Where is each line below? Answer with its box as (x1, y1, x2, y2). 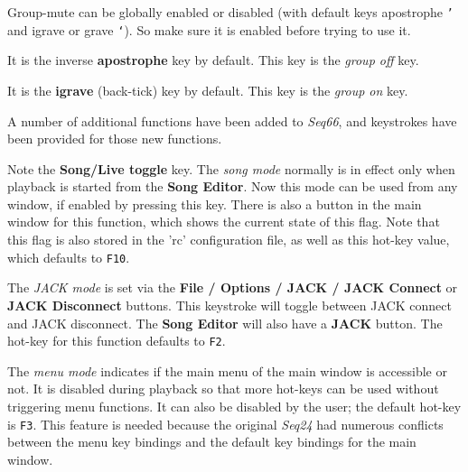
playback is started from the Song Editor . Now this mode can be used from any (7, 177, 458, 196)
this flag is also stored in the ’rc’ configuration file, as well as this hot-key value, (7, 230, 450, 249)
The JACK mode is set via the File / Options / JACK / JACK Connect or (7, 278, 458, 297)
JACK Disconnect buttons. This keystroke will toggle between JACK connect (7, 295, 452, 314)
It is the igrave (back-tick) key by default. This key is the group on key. (7, 80, 408, 99)
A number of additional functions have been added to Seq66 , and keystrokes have (7, 111, 457, 130)
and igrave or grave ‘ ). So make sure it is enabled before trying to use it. (7, 20, 411, 39)
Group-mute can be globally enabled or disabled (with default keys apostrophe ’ (7, 3, 454, 21)
